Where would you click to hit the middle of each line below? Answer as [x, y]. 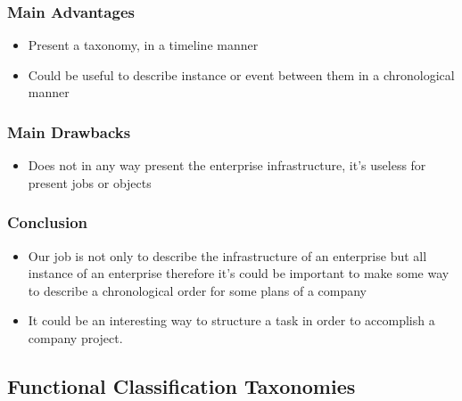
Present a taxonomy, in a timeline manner [143, 45]
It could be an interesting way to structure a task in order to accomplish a [231, 320]
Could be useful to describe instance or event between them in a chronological [241, 74]
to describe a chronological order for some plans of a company [197, 290]
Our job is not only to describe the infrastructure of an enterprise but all [227, 255]
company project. [75, 338]
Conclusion [47, 222]
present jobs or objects [90, 182]
